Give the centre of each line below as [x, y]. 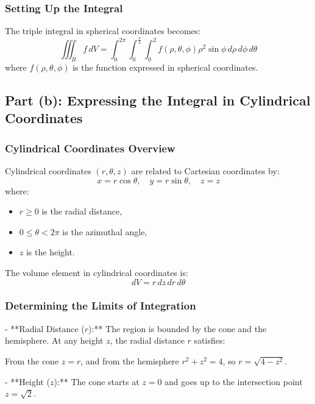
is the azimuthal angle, [105, 231]
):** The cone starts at [97, 381]
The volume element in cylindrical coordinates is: [97, 272]
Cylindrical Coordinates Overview [90, 148]
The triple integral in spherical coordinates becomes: [103, 31]
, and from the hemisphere [130, 360]
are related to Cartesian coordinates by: [205, 170]
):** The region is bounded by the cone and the [178, 328]
